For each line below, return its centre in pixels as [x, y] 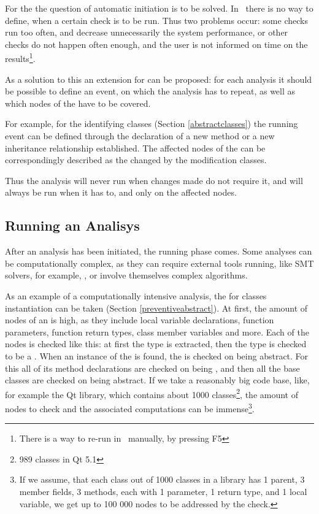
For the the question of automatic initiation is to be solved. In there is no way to [159, 8]
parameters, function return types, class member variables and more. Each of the [157, 332]
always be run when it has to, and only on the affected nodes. [121, 192]
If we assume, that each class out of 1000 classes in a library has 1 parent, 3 [162, 479]
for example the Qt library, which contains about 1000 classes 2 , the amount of [152, 393]
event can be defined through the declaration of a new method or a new [140, 136]
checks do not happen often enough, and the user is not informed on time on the [156, 44]
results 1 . [20, 58]
